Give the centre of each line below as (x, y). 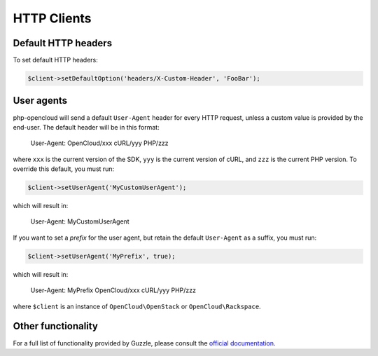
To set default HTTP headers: (55, 60)
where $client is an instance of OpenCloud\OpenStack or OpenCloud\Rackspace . (137, 306)
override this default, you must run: (64, 169)
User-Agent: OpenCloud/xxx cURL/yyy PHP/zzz (99, 143)
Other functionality (55, 326)
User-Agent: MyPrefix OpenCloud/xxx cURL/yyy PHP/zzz (113, 290)
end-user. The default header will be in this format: (86, 127)
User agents (40, 101)
